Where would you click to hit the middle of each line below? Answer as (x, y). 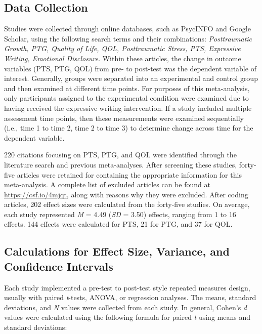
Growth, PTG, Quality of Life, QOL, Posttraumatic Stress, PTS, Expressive (122, 48)
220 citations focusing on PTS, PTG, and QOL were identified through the (120, 155)
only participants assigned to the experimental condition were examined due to (126, 98)
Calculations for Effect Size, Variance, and (117, 251)
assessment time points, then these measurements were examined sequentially (124, 118)
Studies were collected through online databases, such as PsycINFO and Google (127, 29)
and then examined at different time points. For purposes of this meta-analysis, (127, 88)
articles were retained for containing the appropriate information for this (129, 174)
